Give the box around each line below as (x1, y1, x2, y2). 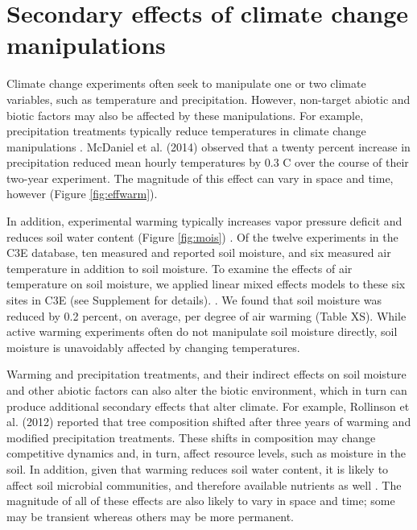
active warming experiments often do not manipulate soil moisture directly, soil (6, 323, 398, 340)
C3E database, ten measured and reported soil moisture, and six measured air (6, 244, 391, 261)
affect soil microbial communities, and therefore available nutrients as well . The (6, 476, 402, 493)
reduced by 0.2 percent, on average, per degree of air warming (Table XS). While (6, 307, 407, 324)
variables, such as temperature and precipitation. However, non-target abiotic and (6, 90, 411, 107)
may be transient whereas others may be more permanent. (6, 507, 294, 524)
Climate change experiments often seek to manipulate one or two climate (6, 75, 366, 92)
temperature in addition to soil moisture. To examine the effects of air (6, 259, 353, 276)
